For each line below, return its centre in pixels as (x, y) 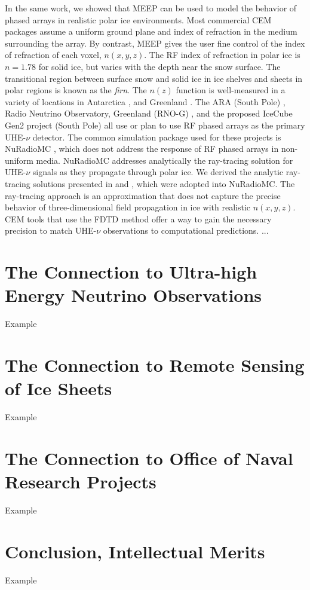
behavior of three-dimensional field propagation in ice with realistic (128, 207)
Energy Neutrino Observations (133, 295)
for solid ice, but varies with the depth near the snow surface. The (159, 66)
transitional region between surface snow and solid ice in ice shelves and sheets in (154, 78)
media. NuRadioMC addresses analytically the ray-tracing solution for (165, 160)
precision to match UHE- (51, 230)
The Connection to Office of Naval (149, 458)
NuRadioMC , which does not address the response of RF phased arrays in (142, 149)
